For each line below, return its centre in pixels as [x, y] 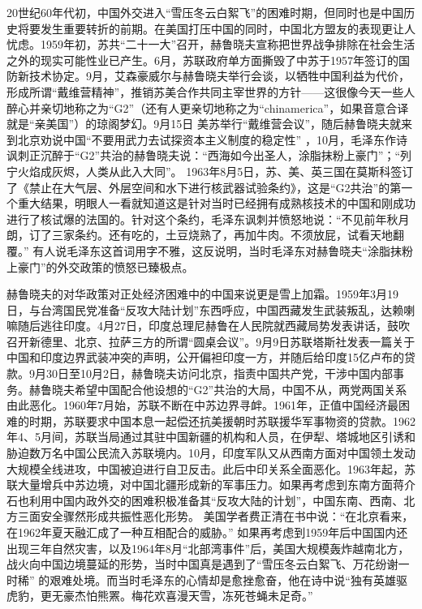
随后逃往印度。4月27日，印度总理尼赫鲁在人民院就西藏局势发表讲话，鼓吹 [213, 326]
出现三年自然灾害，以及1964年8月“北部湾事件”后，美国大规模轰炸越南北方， [208, 548]
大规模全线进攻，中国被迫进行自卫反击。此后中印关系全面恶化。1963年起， [205, 468]
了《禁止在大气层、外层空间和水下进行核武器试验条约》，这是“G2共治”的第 [204, 187]
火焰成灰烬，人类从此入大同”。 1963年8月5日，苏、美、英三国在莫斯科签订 [215, 171]
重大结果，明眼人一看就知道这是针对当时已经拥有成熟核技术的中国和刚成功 [216, 203]
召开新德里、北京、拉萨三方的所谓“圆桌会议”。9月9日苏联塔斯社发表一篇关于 [211, 341]
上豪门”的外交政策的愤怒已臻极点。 [100, 266]
